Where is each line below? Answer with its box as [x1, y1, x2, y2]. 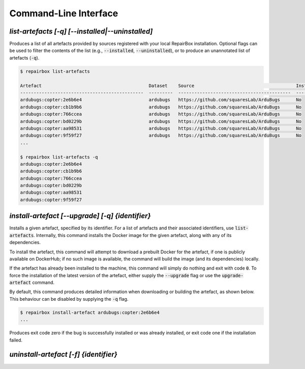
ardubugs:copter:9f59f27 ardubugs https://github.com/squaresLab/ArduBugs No [20, 133, 302, 139]
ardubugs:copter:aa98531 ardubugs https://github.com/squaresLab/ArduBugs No [20, 125, 302, 131]
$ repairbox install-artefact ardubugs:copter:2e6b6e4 [20, 309, 160, 315]
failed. [9, 337, 23, 343]
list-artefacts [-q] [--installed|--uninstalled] [9, 27, 153, 36]
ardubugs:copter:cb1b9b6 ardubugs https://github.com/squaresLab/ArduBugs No [20, 104, 302, 110]
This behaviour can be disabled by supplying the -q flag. [9, 296, 129, 302]
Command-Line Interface [9, 8, 118, 19]
